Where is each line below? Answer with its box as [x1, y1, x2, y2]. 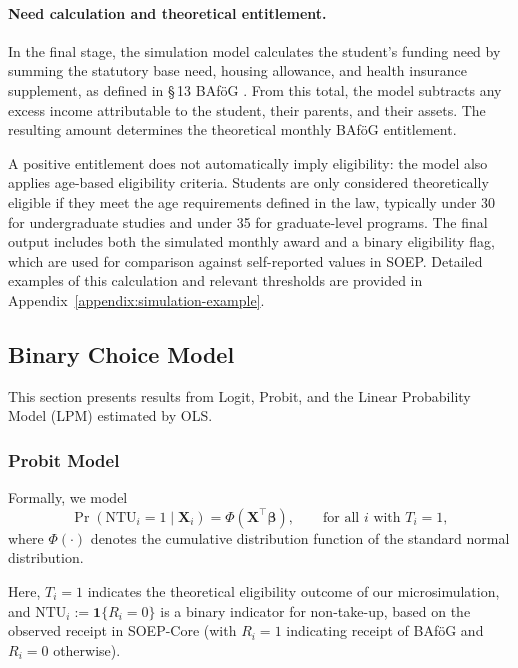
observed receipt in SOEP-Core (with [8, 620, 237, 641]
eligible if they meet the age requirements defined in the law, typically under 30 [8, 191, 496, 212]
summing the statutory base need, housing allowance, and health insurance [8, 60, 467, 81]
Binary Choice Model [8, 338, 235, 369]
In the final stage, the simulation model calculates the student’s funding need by [8, 40, 501, 61]
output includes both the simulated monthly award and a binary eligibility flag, [8, 231, 495, 252]
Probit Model [8, 447, 120, 472]
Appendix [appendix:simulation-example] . [8, 289, 265, 310]
